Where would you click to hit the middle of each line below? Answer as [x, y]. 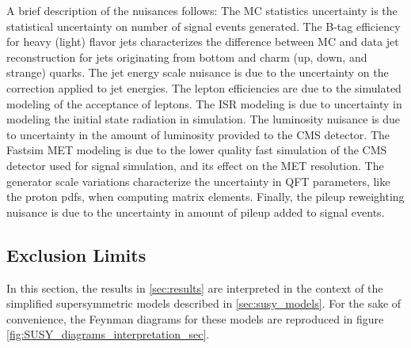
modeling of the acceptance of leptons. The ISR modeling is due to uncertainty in [204, 103]
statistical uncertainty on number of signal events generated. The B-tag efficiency [204, 26]
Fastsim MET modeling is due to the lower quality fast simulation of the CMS [197, 150]
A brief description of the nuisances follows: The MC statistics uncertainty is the [202, 10]
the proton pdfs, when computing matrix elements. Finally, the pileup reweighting [205, 197]
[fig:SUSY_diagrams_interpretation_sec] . [108, 334]
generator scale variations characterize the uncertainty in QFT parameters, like [198, 181]
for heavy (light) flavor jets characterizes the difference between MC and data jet [203, 42]
